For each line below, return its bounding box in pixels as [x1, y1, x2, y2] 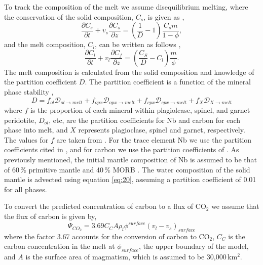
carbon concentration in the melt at [4, 241, 115, 251]
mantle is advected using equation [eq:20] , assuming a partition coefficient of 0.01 [4, 174, 256, 185]
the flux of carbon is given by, [4, 210, 97, 221]
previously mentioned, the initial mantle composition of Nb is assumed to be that [4, 154, 257, 164]
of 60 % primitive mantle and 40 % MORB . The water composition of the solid [4, 164, 250, 174]
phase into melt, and [4, 124, 68, 135]
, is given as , [143, 11, 184, 22]
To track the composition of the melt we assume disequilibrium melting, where [4, 2, 248, 12]
